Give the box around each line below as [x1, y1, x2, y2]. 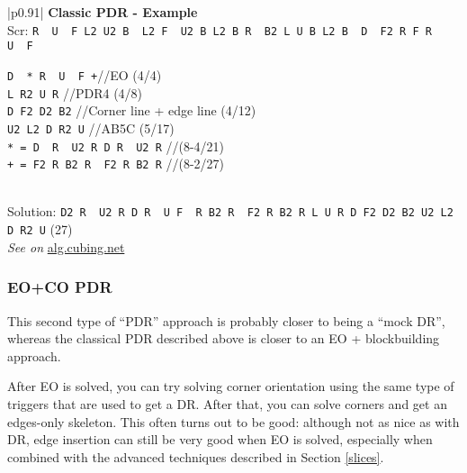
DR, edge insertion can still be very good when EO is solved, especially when [7, 430, 433, 449]
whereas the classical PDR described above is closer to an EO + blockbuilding [7, 329, 440, 348]
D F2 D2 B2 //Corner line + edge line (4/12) [7, 101, 256, 120]
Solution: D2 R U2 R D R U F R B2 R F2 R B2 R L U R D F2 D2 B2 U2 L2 [7, 202, 454, 221]
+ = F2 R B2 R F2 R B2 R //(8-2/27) [7, 154, 225, 173]
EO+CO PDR [7, 276, 112, 298]
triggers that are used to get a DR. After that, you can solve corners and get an [7, 394, 447, 413]
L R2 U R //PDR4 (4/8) [7, 83, 143, 102]
